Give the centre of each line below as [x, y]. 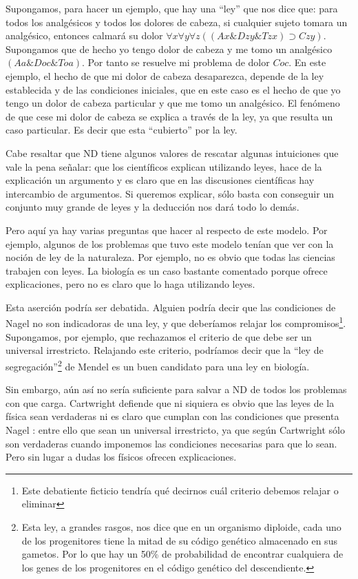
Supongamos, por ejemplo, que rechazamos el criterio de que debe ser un [159, 336]
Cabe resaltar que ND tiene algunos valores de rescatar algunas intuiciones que [172, 152]
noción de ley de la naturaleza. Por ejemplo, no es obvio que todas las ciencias [170, 257]
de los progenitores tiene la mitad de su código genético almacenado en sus [179, 540]
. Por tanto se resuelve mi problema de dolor [176, 62]
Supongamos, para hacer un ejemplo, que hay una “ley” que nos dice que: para [172, 8]
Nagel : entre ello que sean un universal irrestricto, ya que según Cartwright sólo [175, 429]
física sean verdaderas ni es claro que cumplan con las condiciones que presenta [172, 416]
